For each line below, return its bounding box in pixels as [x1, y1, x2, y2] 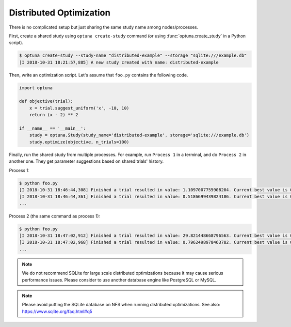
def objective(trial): [19, 98, 73, 104]
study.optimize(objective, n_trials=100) [29, 139, 129, 145]
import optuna [19, 85, 53, 91]
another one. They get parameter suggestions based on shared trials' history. [9, 158, 164, 164]
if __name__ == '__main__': [19, 126, 86, 131]
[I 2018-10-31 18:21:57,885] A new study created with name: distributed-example [19, 60, 219, 65]
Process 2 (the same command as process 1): [9, 213, 100, 219]
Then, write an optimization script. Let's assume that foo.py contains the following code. [9, 72, 188, 78]
